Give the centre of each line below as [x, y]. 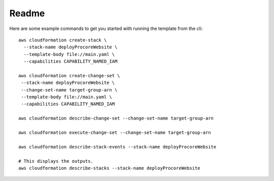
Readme [27, 13]
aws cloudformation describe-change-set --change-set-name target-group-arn [116, 118]
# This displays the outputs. [56, 161]
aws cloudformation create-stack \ [63, 40]
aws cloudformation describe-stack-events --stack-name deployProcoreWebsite [117, 147]
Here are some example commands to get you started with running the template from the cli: [106, 28]
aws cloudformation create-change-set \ [69, 76]
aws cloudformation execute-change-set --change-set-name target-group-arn [115, 133]
